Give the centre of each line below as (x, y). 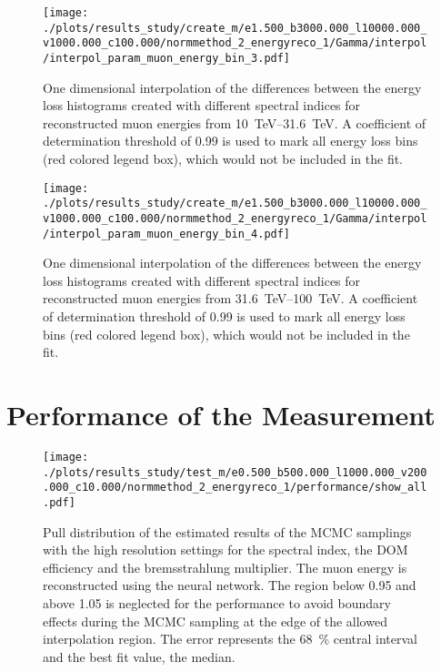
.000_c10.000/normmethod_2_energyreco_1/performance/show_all (235, 488)
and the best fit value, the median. (139, 656)
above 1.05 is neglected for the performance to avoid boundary (217, 602)
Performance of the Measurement (221, 414)
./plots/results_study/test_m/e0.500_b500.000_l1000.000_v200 (235, 472)
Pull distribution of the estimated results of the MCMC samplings (227, 531)
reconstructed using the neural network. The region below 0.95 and (230, 585)
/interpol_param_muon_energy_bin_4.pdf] (167, 234)
